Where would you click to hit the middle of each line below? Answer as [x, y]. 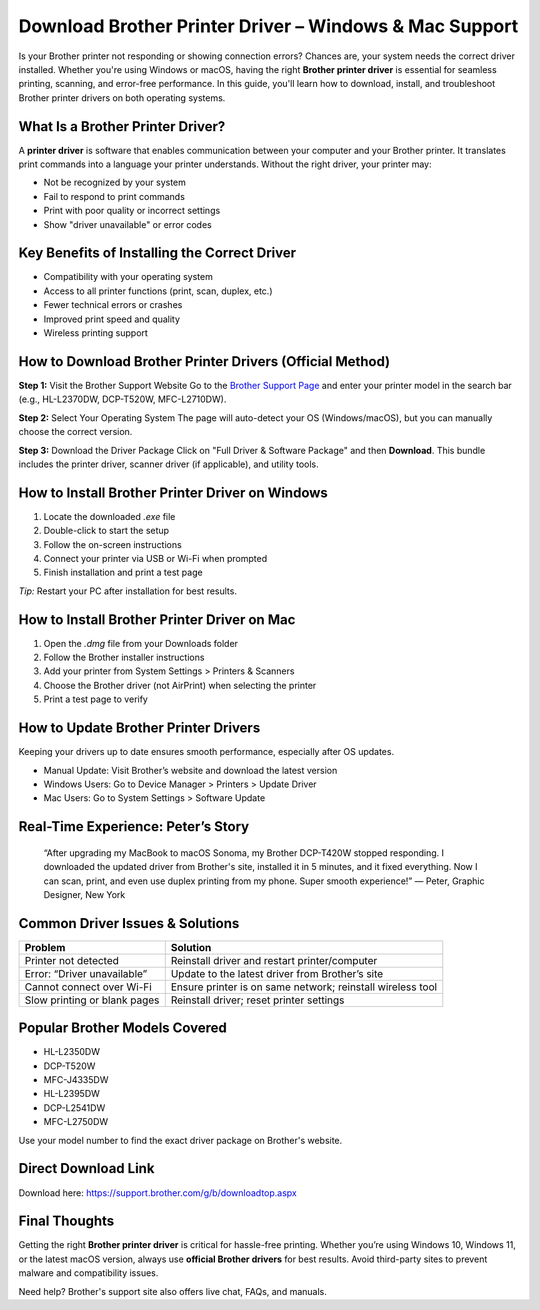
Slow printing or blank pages [92, 1000]
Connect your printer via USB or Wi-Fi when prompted [155, 558]
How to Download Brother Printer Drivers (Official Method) [204, 361]
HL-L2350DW [71, 1052]
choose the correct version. [75, 432]
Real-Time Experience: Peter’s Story [134, 826]
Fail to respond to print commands [114, 196]
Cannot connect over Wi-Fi [88, 987]
